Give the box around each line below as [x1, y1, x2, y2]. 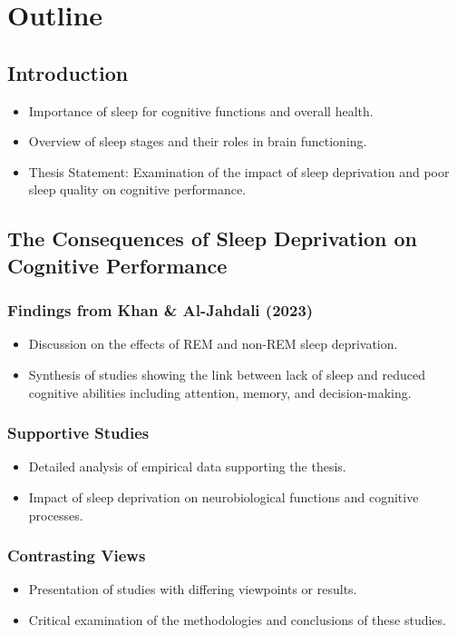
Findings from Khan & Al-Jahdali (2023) [7, 299, 314, 322]
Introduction [7, 58, 129, 86]
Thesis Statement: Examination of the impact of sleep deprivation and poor [28, 162, 450, 181]
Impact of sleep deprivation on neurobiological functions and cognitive [28, 487, 419, 506]
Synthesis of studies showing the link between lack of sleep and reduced [28, 364, 426, 383]
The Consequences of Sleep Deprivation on [7, 224, 418, 253]
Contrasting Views [7, 544, 146, 567]
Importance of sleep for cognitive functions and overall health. [28, 101, 374, 120]
